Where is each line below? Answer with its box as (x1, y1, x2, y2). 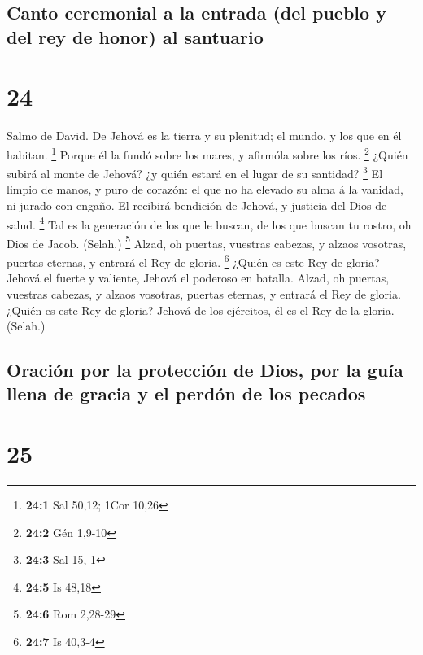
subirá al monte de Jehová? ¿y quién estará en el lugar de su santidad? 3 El (7, 163, 383, 181)
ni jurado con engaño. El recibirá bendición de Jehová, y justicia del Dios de (7, 196, 387, 213)
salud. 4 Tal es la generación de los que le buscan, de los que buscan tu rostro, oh (7, 213, 412, 233)
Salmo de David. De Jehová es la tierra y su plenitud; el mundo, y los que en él (7, 127, 402, 144)
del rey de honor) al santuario (7, 24, 264, 49)
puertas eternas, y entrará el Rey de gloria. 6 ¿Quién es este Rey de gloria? (7, 251, 380, 270)
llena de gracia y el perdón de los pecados (7, 381, 366, 406)
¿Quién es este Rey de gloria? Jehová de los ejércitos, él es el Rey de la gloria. (7, 301, 395, 318)
